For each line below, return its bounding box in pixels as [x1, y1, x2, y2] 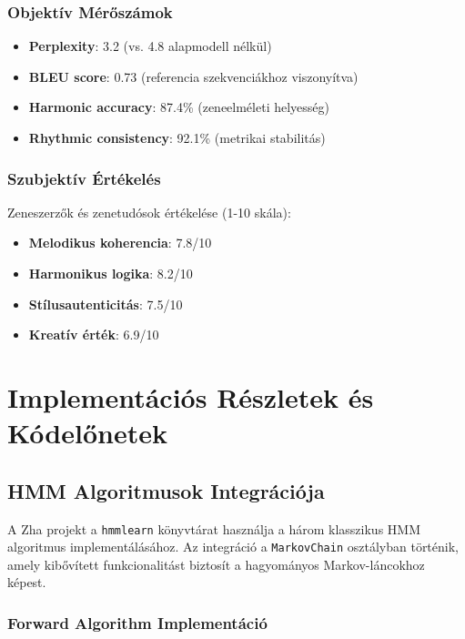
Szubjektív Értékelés [7, 167, 161, 189]
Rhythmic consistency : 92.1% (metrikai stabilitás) [28, 128, 326, 147]
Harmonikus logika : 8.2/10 [28, 264, 193, 282]
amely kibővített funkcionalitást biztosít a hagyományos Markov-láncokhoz [7, 554, 425, 573]
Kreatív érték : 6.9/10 [28, 325, 159, 344]
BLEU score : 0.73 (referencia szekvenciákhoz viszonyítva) [28, 66, 359, 86]
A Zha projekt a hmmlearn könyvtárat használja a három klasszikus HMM [7, 519, 421, 538]
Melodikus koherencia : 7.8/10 [28, 233, 212, 252]
